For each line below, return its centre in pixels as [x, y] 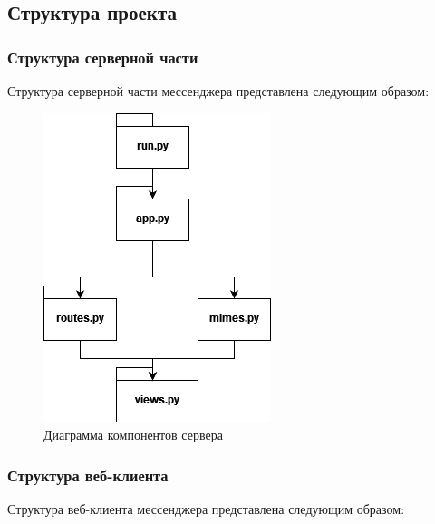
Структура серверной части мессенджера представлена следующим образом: [218, 91]
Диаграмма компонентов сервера [133, 435]
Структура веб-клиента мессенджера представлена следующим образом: [206, 509]
